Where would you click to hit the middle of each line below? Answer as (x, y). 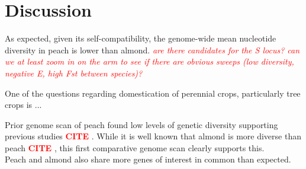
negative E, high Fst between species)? (74, 73)
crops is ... (23, 105)
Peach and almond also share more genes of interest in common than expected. (148, 159)
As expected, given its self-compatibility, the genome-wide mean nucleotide (141, 38)
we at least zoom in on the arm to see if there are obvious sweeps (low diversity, (149, 61)
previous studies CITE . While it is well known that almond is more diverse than (153, 136)
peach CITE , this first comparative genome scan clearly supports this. (135, 147)
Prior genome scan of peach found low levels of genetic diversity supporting (141, 124)
